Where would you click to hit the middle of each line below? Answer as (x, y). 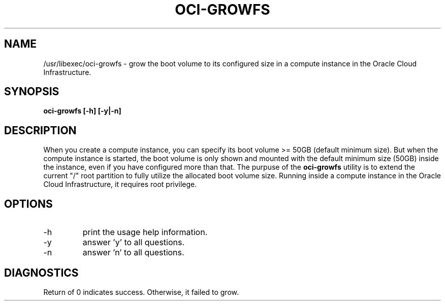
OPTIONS (28, 204)
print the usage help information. (145, 232)
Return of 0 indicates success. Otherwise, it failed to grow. (141, 292)
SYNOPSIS (32, 92)
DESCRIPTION (40, 130)
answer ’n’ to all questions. (133, 253)
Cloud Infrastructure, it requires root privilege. (120, 184)
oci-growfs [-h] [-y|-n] (82, 111)
